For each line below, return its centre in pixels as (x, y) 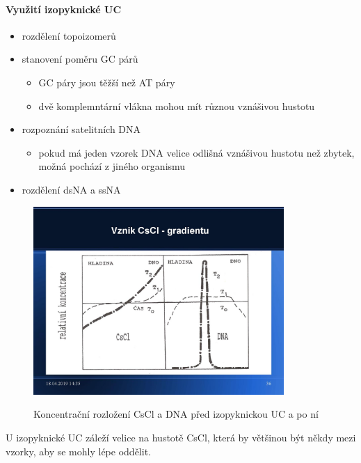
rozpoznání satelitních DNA (81, 129)
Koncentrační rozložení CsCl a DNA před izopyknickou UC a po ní (176, 414)
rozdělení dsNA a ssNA (71, 189)
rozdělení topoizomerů (69, 35)
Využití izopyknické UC (64, 9)
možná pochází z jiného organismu (112, 166)
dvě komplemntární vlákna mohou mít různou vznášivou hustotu (177, 105)
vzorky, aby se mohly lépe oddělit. (78, 451)
